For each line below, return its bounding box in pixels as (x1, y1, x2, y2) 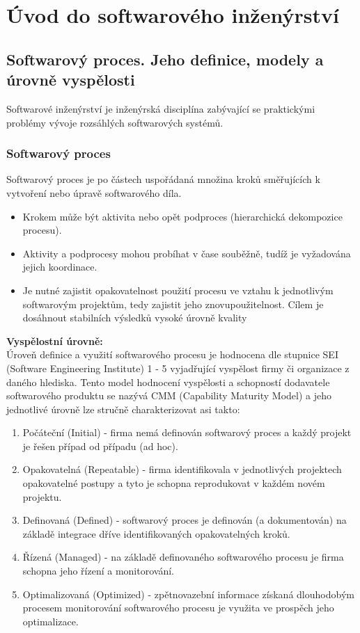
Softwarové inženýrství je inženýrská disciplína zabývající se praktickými (6, 101, 315, 115)
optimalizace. (22, 614, 79, 628)
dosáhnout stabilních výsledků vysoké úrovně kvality (22, 310, 247, 325)
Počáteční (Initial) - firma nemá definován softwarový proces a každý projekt (22, 425, 352, 440)
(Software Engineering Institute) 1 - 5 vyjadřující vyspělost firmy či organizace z (6, 360, 350, 375)
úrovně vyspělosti (6, 69, 135, 90)
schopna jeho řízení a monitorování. (22, 563, 174, 578)
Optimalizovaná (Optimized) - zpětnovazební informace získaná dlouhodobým (22, 586, 354, 601)
